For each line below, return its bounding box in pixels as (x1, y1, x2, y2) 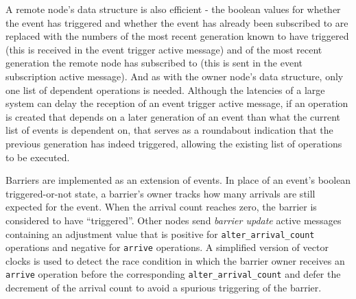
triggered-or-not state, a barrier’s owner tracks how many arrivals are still (5, 186, 316, 200)
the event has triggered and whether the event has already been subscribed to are (5, 15, 348, 29)
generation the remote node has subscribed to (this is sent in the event (5, 56, 302, 70)
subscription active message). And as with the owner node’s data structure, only (5, 69, 344, 83)
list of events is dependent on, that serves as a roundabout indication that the (5, 123, 333, 137)
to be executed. (5, 149, 70, 164)
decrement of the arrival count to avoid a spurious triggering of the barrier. (5, 280, 322, 295)
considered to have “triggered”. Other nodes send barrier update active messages (5, 213, 342, 227)
